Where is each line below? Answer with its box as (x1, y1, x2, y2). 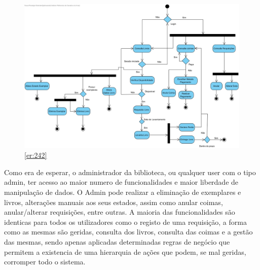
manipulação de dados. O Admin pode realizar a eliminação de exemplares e (4, 186, 241, 197)
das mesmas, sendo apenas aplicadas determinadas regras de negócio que (4, 236, 230, 247)
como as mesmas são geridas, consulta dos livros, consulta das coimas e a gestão (4, 226, 253, 237)
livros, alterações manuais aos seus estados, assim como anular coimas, (4, 196, 223, 207)
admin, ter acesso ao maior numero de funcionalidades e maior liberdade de (4, 177, 239, 187)
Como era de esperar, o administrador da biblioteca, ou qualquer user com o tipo (4, 166, 256, 177)
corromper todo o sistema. (4, 256, 86, 267)
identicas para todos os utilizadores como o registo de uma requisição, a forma (4, 216, 247, 227)
